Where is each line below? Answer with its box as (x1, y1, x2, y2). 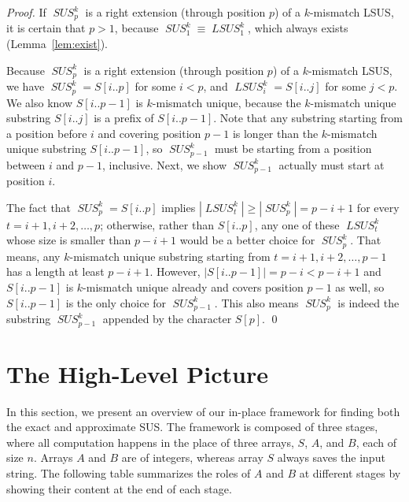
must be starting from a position (215, 140, 372, 157)
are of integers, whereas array (121, 449, 263, 466)
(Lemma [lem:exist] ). (6, 35, 109, 52)
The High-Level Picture (6, 357, 268, 389)
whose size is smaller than (6, 232, 131, 248)
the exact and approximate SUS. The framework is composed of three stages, (6, 418, 378, 435)
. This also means (214, 294, 299, 310)
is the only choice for (65, 294, 167, 310)
